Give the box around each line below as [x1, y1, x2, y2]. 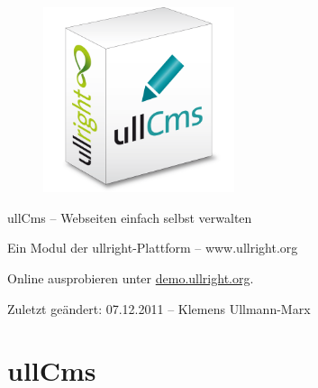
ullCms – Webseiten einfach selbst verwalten [7, 208, 252, 226]
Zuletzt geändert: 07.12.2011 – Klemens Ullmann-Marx [7, 299, 311, 318]
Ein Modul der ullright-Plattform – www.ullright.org [7, 238, 298, 257]
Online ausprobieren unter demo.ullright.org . [7, 268, 254, 287]
